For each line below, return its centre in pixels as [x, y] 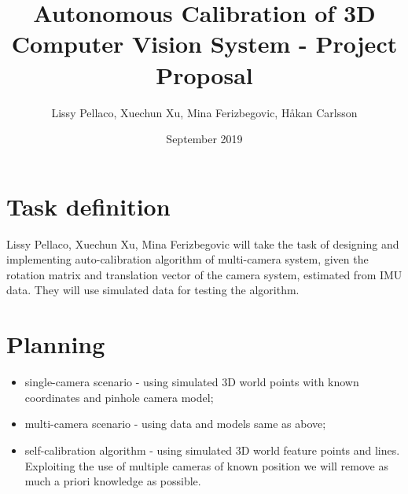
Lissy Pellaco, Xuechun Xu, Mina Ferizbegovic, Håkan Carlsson [204, 112]
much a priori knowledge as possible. [113, 481]
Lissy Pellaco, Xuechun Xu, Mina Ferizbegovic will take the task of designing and [203, 243]
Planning [56, 344]
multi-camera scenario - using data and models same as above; [175, 424]
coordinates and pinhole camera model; [119, 397]
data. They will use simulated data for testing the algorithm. [153, 290]
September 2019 [204, 139]
